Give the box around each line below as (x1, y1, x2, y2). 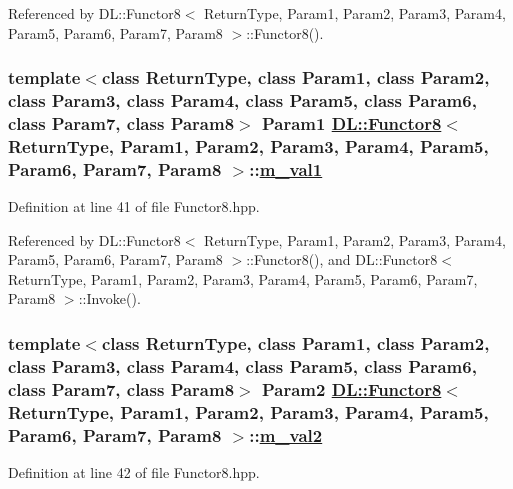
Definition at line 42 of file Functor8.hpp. (8, 461, 260, 482)
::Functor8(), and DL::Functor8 (246, 249, 438, 270)
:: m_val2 (249, 422, 323, 447)
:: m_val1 (249, 156, 323, 181)
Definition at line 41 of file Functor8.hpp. (8, 196, 260, 217)
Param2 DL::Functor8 (261, 376, 442, 401)
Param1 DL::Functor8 (261, 110, 442, 135)
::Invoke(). (78, 288, 141, 309)
